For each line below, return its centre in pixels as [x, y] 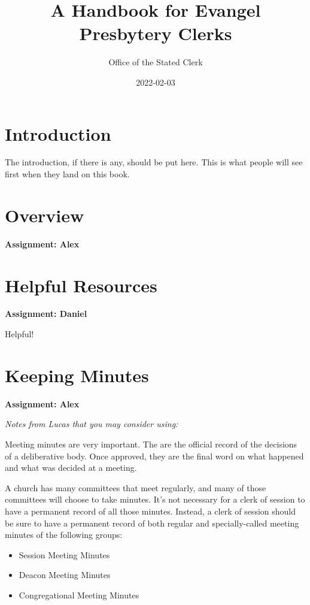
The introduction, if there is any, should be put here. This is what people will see [154, 162]
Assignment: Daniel [46, 314]
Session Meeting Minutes [64, 554]
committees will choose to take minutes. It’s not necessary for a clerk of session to [155, 499]
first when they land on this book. [67, 174]
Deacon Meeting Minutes [65, 575]
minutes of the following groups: [64, 535]
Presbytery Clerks [156, 33]
